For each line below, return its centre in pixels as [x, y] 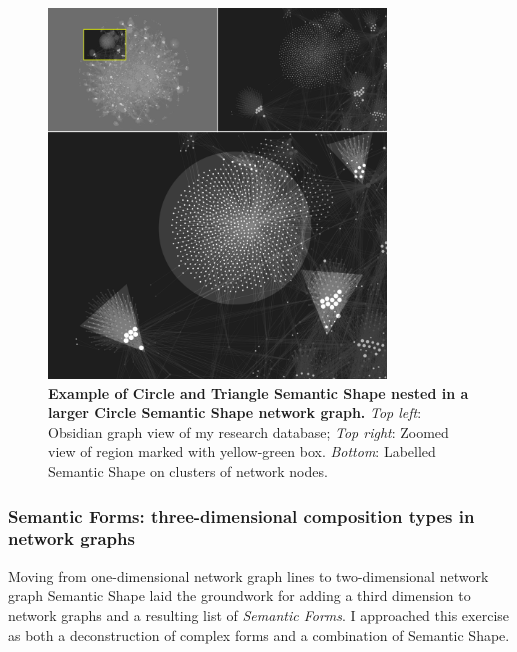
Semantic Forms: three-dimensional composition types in [241, 515]
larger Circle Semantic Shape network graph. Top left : [235, 412]
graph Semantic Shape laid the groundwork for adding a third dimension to [239, 595]
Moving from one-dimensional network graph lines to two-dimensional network [248, 575]
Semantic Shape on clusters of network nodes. [188, 471]
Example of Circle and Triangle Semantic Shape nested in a [258, 392]
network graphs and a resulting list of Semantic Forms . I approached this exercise [259, 614]
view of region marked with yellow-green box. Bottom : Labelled [242, 451]
